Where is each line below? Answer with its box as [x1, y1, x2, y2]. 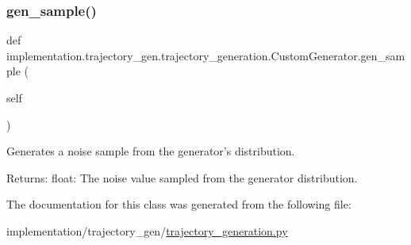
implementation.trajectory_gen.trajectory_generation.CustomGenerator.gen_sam [6, 47, 405, 63]
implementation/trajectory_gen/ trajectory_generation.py [6, 222, 288, 239]
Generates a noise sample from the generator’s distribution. [6, 143, 295, 159]
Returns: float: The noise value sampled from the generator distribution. [6, 169, 358, 186]
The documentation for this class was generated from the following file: [6, 196, 351, 212]
